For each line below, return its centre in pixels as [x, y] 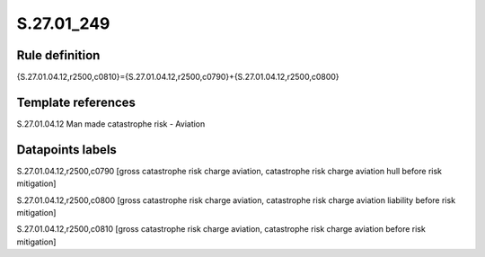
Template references [76, 102]
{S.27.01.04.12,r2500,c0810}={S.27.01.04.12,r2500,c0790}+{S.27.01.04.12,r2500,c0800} [178, 77]
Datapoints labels [66, 150]
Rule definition [58, 55]
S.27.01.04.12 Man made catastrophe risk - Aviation [111, 124]
